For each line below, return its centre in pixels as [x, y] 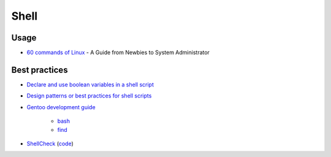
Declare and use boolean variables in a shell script [90, 84]
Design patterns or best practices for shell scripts [89, 96]
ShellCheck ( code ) [50, 144]
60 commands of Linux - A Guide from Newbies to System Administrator [118, 53]
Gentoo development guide [61, 107]
